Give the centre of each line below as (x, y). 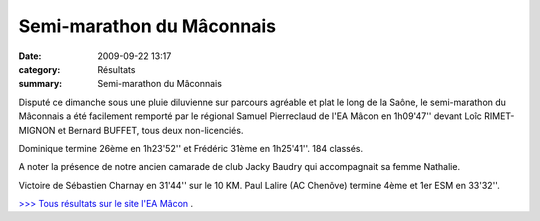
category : (39, 69)
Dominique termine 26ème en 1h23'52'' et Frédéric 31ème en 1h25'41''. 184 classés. (191, 148)
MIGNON (37, 130)
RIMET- (499, 116)
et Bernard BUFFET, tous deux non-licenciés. (150, 130)
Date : (30, 56)
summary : (40, 84)
